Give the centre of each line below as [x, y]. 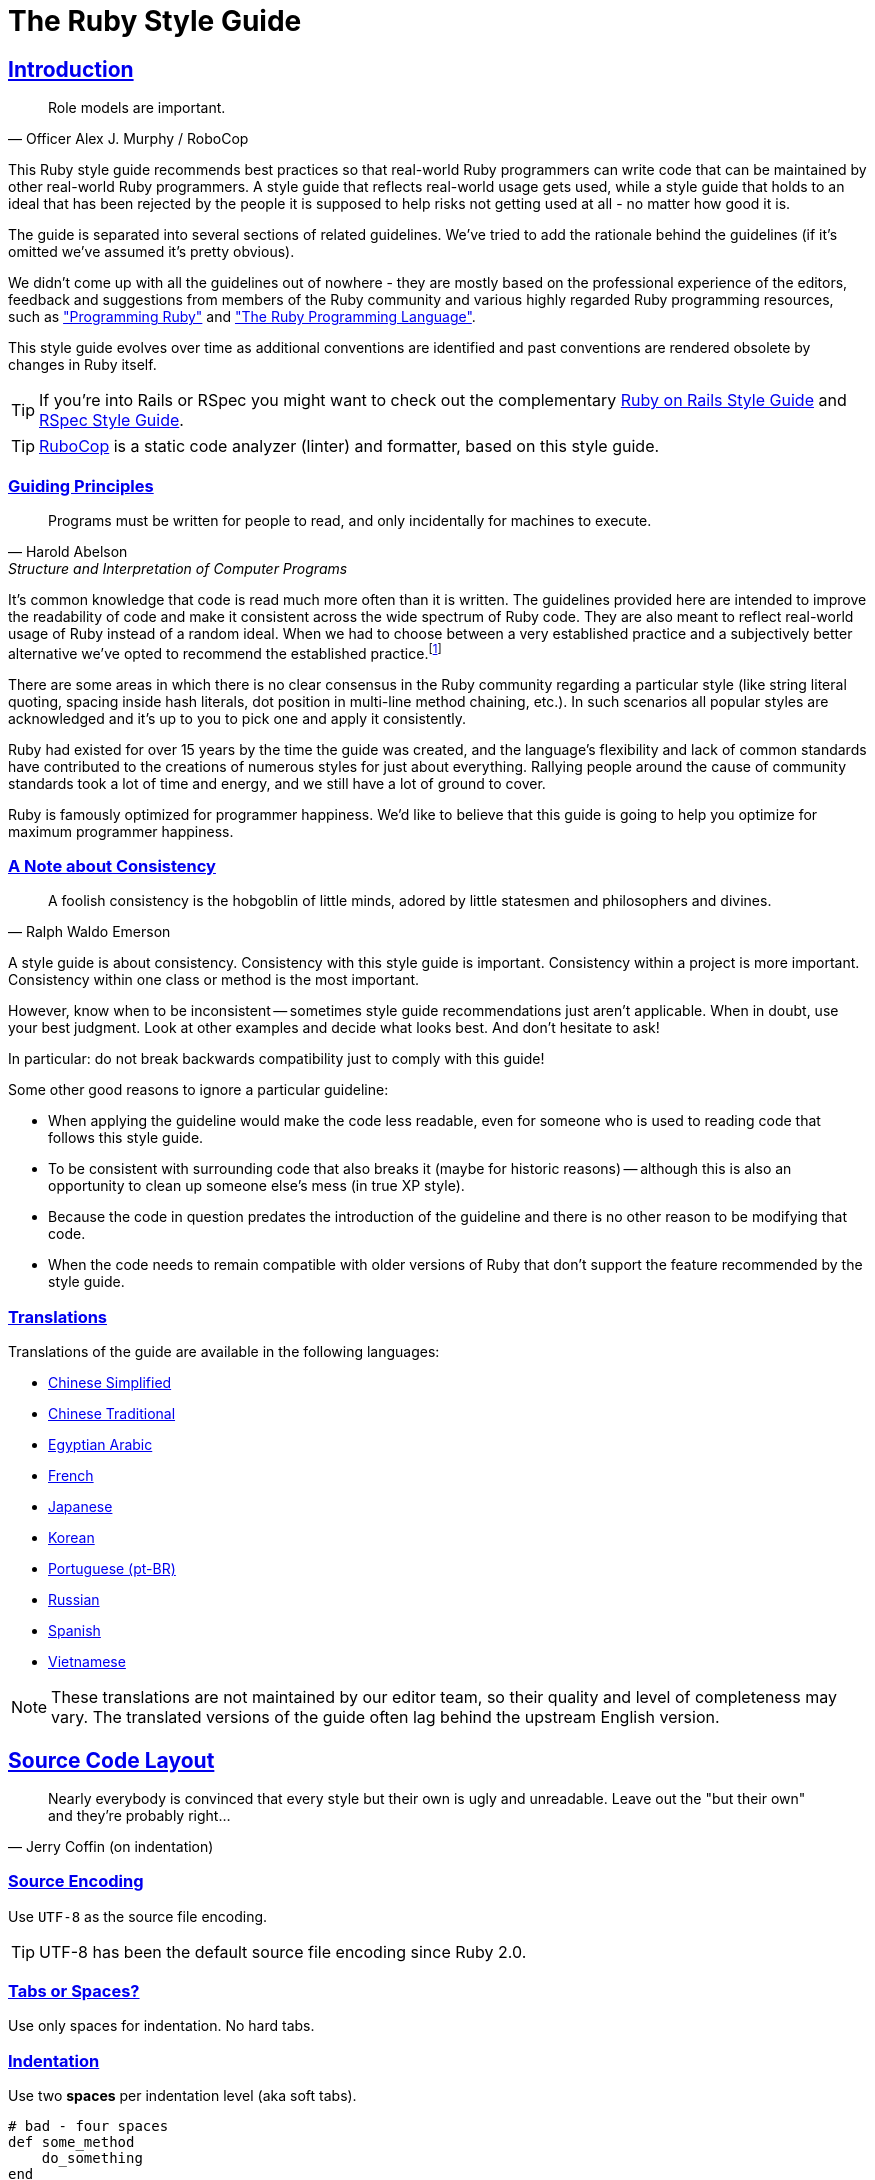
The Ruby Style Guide [155, 21]
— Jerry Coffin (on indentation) [111, 1846]
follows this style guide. [126, 1138]
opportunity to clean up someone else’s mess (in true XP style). [256, 1186]
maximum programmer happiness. [121, 831]
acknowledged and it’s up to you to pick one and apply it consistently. [237, 718]
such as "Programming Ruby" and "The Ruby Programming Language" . [242, 317]
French [71, 1476]
